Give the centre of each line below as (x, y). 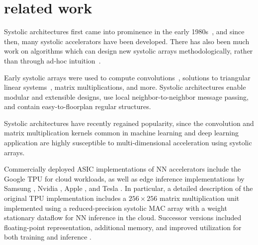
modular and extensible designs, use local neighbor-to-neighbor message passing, (126, 96)
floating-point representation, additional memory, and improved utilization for (123, 227)
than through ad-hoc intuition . (52, 60)
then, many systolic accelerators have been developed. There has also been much (127, 41)
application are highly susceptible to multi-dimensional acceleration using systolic (128, 143)
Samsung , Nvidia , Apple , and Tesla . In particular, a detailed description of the (129, 188)
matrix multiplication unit (200, 198)
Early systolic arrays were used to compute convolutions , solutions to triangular (127, 77)
